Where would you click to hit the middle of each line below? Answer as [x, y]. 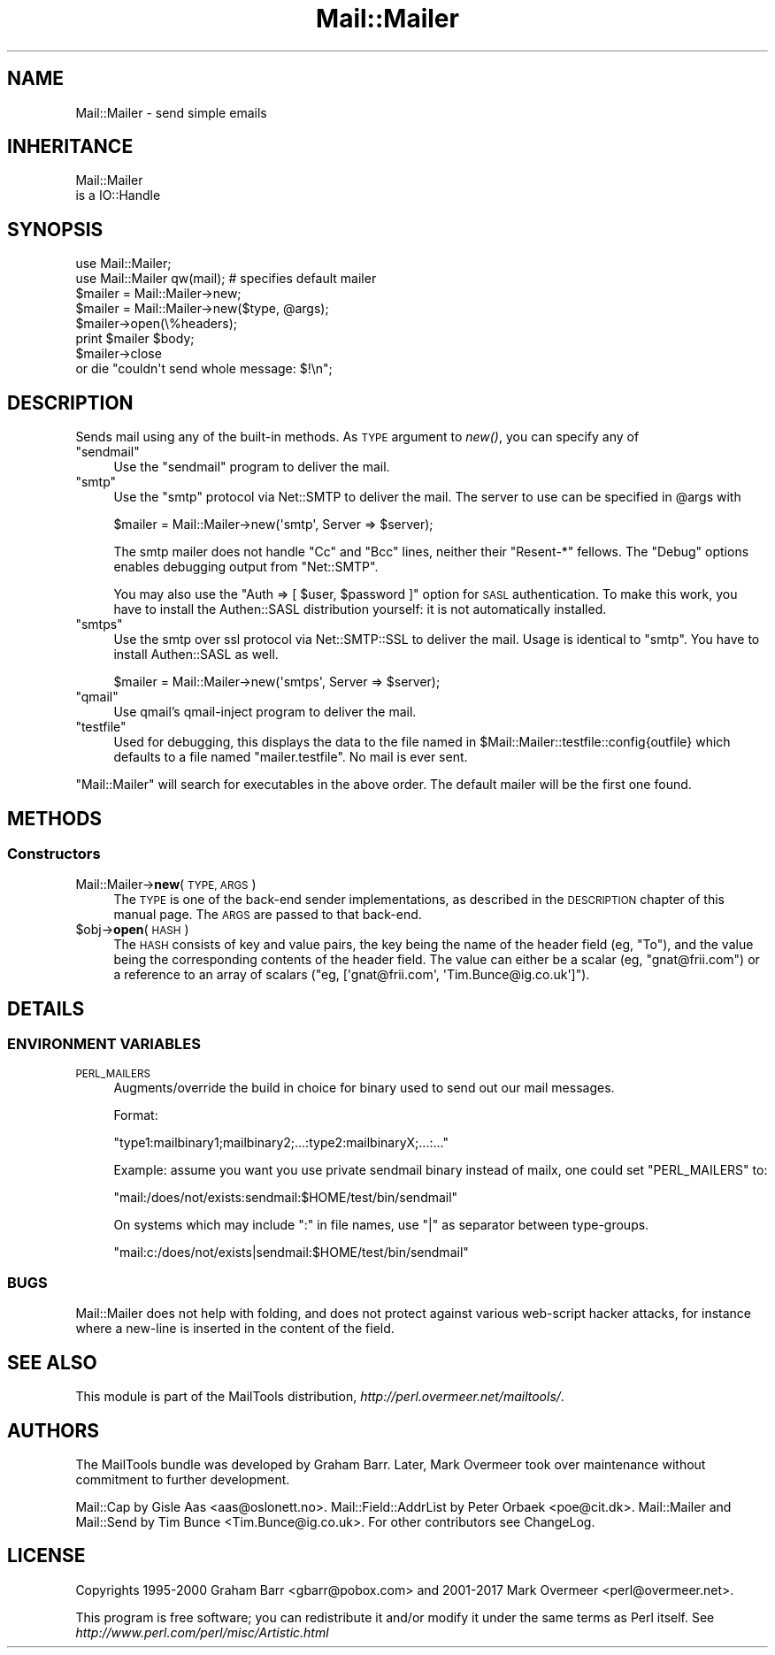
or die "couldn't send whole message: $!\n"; [204, 369]
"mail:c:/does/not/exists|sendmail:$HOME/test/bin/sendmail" [291, 1252]
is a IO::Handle [118, 195]
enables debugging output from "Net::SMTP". [246, 567]
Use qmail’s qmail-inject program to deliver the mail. [265, 712]
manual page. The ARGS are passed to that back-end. [268, 915]
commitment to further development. [183, 1479]
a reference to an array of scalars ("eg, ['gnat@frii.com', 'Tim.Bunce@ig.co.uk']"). [352, 975]
